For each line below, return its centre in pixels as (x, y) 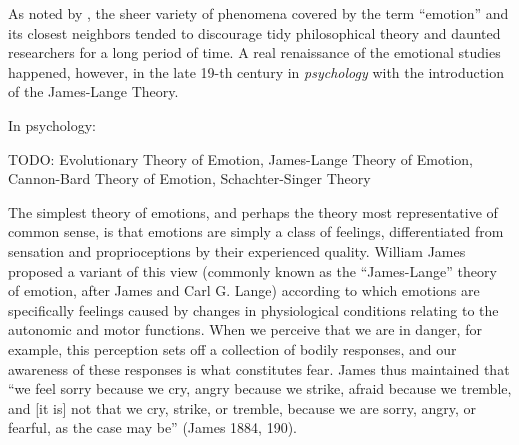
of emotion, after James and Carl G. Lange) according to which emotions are (244, 290)
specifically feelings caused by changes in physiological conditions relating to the (253, 309)
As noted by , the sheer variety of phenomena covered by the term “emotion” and (258, 13)
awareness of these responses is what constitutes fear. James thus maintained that (259, 368)
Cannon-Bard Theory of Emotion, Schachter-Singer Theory (189, 178)
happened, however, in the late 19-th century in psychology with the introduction (256, 71)
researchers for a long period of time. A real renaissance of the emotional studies (254, 52)
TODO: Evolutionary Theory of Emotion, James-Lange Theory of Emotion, (240, 158)
